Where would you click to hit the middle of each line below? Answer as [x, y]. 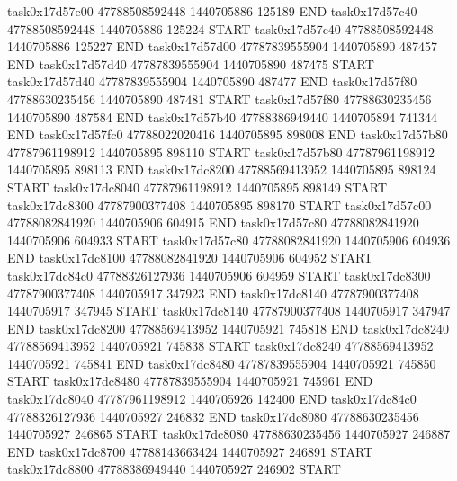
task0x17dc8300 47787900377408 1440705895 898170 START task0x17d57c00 [220, 205]
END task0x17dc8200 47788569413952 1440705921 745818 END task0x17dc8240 [228, 328]
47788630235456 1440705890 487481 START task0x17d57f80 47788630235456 [220, 98]
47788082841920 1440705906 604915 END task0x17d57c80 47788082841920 [213, 223]
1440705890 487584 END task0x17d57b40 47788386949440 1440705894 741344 [223, 116]
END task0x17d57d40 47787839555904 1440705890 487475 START [191, 63]
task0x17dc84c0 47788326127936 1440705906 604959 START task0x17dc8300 [219, 275]
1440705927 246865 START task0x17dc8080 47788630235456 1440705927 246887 [229, 434]
